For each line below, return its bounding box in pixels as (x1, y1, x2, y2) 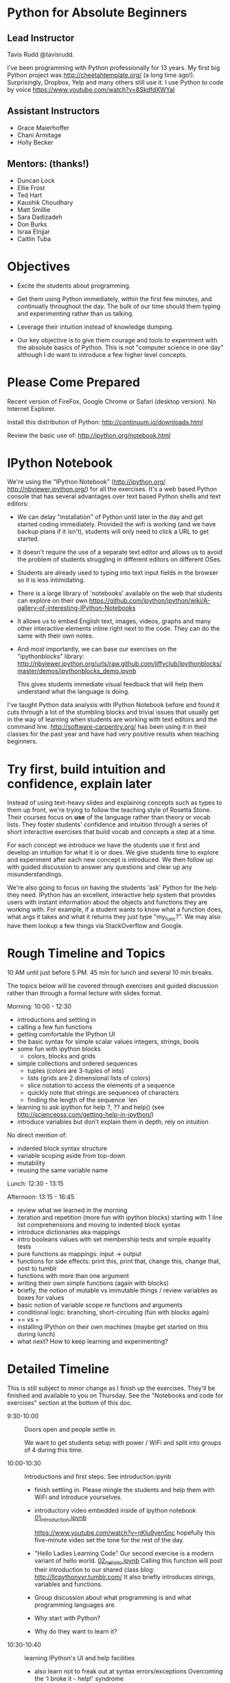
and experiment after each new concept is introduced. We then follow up (7, 856, 214, 864)
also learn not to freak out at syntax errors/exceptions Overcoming (34, 1667, 223, 1675)
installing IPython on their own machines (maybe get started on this (16, 1323, 208, 1331)
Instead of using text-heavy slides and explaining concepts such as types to (7, 798, 222, 807)
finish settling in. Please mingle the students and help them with (34, 1486, 215, 1494)
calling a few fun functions (16, 1023, 93, 1031)
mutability (16, 1159, 46, 1168)
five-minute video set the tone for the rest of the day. (34, 1535, 185, 1544)
